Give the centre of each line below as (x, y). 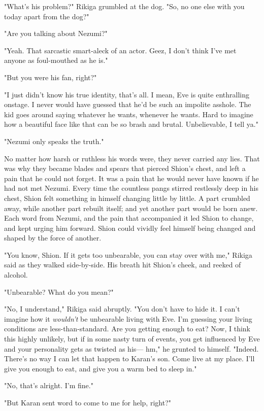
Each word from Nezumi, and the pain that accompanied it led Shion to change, (129, 218)
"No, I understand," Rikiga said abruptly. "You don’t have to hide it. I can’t (122, 309)
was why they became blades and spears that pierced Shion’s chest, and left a (125, 168)
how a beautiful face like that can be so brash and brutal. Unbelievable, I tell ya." (131, 124)
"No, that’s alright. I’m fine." (49, 385)
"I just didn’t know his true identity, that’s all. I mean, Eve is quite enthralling (127, 94)
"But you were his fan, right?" (51, 77)
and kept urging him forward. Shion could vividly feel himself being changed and (130, 228)
